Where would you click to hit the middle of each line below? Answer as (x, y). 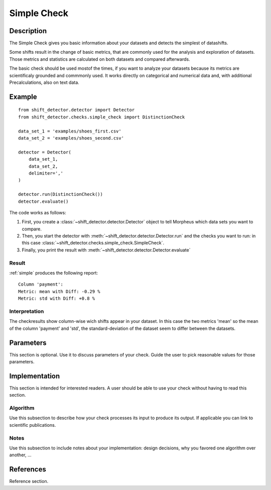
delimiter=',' (46, 173)
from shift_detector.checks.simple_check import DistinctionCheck (102, 117)
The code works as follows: (38, 212)
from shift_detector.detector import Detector (77, 110)
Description (28, 31)
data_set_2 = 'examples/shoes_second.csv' (71, 138)
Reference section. (29, 481)
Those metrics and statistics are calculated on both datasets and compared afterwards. (100, 59)
